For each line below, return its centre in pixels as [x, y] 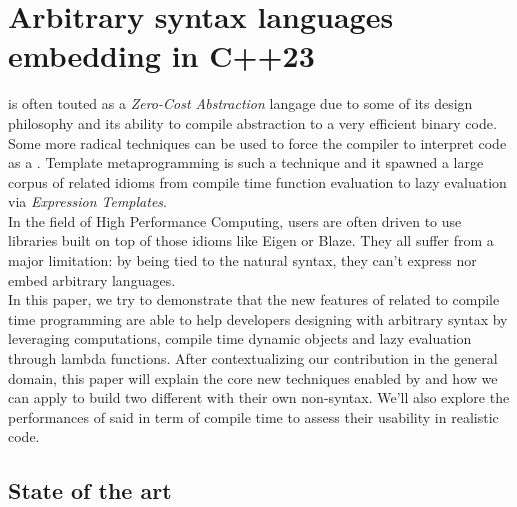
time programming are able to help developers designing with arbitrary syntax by [258, 318]
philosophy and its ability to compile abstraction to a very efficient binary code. [252, 122]
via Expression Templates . [87, 201]
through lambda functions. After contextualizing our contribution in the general [253, 358]
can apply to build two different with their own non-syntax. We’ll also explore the [259, 397]
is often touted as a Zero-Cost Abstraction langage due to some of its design [240, 103]
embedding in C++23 [161, 55]
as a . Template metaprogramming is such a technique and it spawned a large [246, 162]
